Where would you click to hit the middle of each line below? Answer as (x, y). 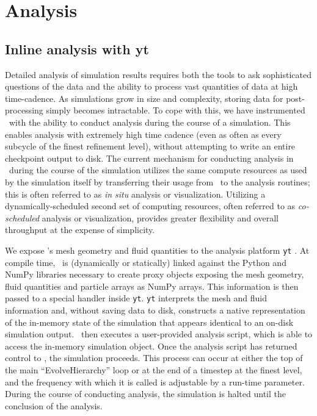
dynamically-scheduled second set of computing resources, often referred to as (150, 206)
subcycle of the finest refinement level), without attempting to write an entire (150, 146)
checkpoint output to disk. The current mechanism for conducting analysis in (149, 158)
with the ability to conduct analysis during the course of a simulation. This (150, 122)
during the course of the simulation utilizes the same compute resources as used (158, 170)
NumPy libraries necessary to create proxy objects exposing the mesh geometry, (155, 274)
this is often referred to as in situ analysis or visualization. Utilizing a (135, 194)
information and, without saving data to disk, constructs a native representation (155, 310)
